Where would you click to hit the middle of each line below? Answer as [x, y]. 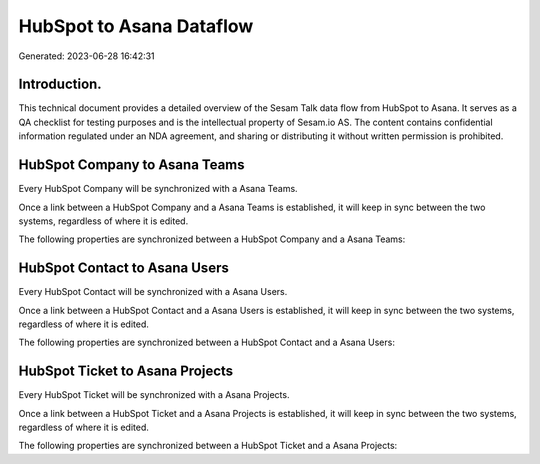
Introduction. [60, 84]
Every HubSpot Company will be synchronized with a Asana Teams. [158, 189]
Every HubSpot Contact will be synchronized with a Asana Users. [153, 292]
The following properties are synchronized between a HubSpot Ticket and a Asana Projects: [208, 446]
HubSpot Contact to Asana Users [123, 268]
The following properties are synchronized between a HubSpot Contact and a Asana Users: [206, 342]
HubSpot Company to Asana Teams [131, 165]
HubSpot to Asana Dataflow [136, 26]
